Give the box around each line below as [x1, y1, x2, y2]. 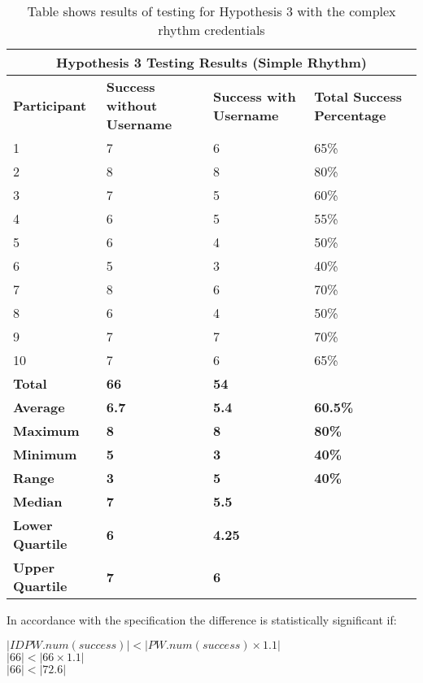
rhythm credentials [158, 20, 265, 39]
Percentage [314, 105, 386, 124]
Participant [13, 96, 87, 115]
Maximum [13, 421, 80, 440]
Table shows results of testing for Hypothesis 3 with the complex [27, 2, 396, 20]
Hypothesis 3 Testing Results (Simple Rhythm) [56, 53, 367, 72]
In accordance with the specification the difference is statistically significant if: [7, 611, 397, 628]
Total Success [314, 86, 402, 106]
